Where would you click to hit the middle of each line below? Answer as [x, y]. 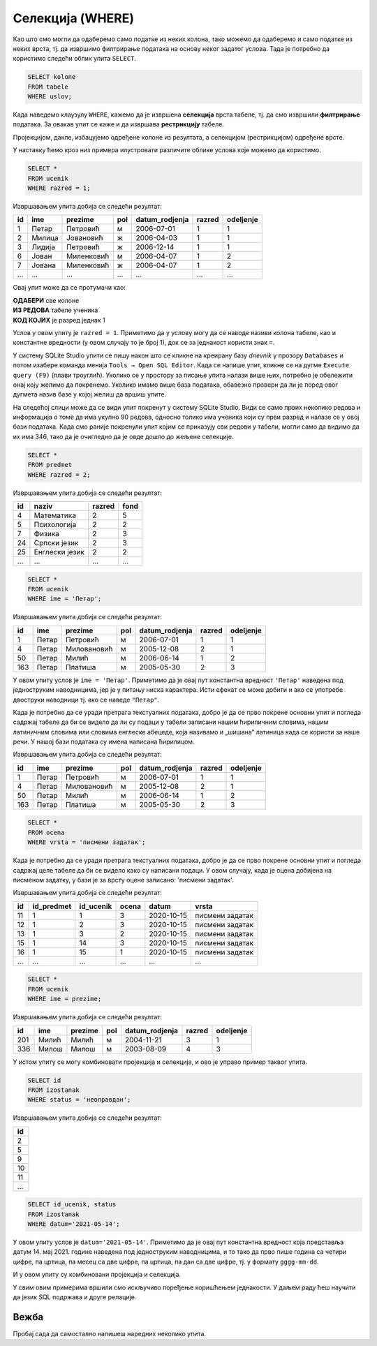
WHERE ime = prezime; [65, 999]
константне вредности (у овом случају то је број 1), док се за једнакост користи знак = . [144, 343]
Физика [46, 534]
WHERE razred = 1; [59, 188]
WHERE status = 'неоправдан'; [79, 1100]
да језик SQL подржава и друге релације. [75, 1297]
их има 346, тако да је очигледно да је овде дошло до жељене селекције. [123, 436]
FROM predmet [50, 465]
